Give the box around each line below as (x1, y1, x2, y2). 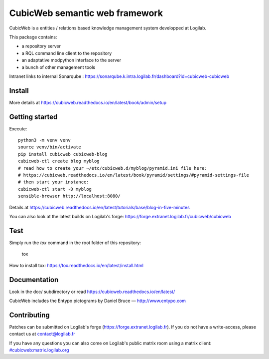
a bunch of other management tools (21, 64, 96, 70)
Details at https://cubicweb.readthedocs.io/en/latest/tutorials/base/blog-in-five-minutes (9, 204, 190, 210)
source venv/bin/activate (18, 144, 82, 150)
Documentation (9, 275, 59, 284)
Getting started (9, 112, 58, 121)
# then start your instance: (18, 179, 89, 185)
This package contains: (9, 34, 57, 40)
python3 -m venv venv (18, 137, 71, 143)
